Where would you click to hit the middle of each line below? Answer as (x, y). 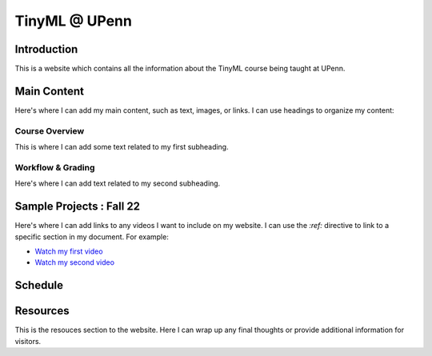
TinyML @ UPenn (73, 21)
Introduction (46, 49)
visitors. (28, 341)
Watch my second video (75, 262)
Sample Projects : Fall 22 (77, 207)
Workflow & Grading (55, 167)
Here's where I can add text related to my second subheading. (118, 183)
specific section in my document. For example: (92, 237)
